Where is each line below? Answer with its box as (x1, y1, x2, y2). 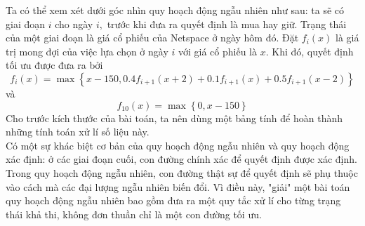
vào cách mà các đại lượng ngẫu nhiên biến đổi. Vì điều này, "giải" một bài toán (6, 179, 350, 194)
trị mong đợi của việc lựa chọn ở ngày (6, 44, 168, 58)
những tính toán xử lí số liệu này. (6, 124, 150, 139)
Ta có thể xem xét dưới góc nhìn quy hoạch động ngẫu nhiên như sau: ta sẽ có (6, 3, 344, 17)
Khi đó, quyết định (272, 44, 354, 58)
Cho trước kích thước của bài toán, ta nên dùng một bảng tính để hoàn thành (6, 110, 343, 125)
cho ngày (55, 16, 93, 31)
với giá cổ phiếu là (178, 44, 257, 58)
